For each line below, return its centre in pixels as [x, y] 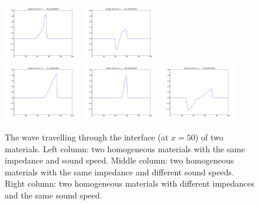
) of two [209, 137]
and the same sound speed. [54, 195]
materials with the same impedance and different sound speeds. [119, 172]
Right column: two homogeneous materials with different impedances [130, 183]
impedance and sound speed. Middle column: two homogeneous [119, 160]
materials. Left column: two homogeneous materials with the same [125, 148]
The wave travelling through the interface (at [87, 137]
